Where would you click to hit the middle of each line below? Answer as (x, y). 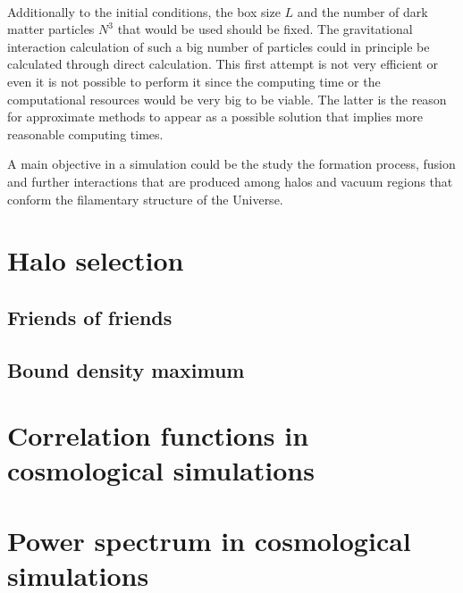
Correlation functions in (158, 435)
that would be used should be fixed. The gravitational (265, 29)
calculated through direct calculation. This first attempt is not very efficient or (223, 64)
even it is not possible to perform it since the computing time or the (194, 81)
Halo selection (96, 260)
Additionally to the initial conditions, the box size (144, 11)
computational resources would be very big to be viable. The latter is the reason (227, 99)
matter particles (51, 29)
